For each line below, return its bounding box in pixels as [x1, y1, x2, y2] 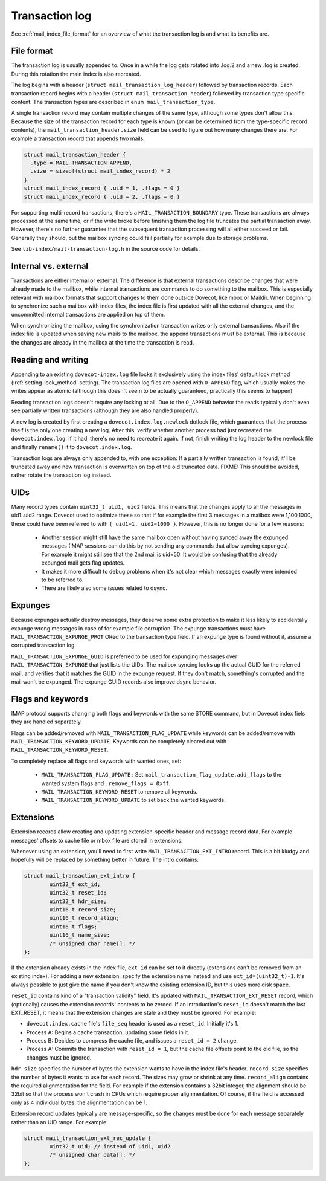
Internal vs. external [11, 260, 89, 271]
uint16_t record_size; [49, 907, 117, 913]
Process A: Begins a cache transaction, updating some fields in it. [26, 1028, 190, 1036]
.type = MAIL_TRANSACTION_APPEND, [30, 159, 133, 166]
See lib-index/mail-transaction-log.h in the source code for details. [11, 245, 200, 253]
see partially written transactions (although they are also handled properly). [11, 407, 199, 414]
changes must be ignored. [26, 1053, 92, 1061]
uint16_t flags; [49, 923, 98, 930]
